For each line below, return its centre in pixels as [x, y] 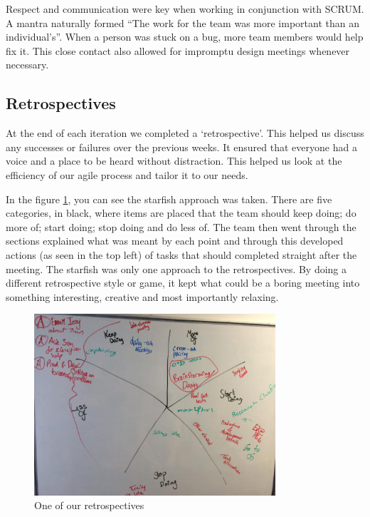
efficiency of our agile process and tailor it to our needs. [127, 174]
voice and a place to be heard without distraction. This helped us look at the [174, 161]
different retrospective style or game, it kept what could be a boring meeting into [183, 283]
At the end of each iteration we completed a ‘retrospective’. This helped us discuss [185, 133]
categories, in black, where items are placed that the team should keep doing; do [181, 213]
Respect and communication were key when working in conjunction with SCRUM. [185, 9]
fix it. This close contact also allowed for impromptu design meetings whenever [178, 50]
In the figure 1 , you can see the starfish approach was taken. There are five [169, 199]
